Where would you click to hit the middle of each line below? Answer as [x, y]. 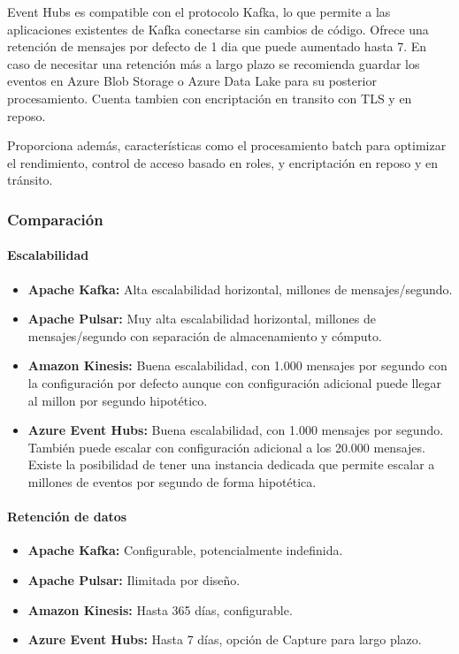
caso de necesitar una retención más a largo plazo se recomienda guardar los [214, 63]
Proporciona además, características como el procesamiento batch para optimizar [227, 145]
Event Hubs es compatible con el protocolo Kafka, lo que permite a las [199, 11]
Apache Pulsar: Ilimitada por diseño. [134, 579]
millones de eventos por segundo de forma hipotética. [172, 481]
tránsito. [30, 180]
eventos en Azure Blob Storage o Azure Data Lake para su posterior [192, 81]
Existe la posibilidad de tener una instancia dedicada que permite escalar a [231, 464]
